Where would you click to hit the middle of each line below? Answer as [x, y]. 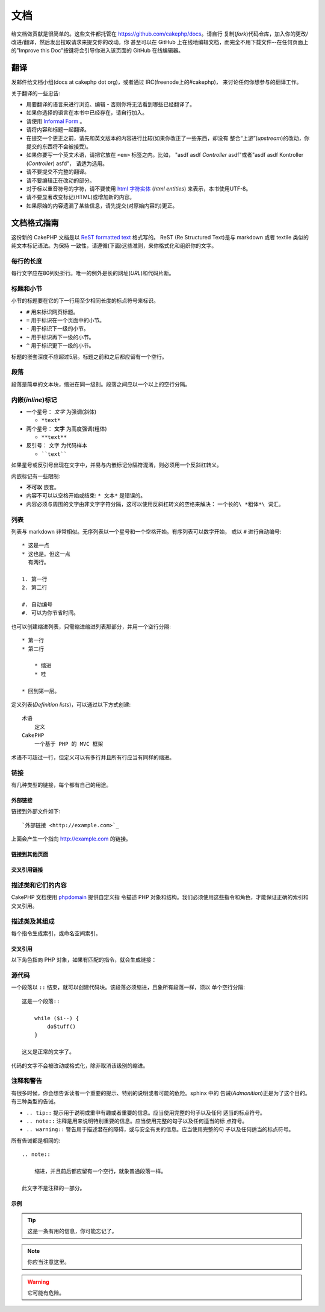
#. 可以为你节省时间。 [51, 613]
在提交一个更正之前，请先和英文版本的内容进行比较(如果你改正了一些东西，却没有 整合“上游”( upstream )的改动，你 [168, 138]
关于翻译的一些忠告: [36, 93]
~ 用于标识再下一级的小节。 [60, 337]
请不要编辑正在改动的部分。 [60, 180]
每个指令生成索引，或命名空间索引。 [56, 933]
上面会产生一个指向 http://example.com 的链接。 [71, 839]
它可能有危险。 [46, 1293]
